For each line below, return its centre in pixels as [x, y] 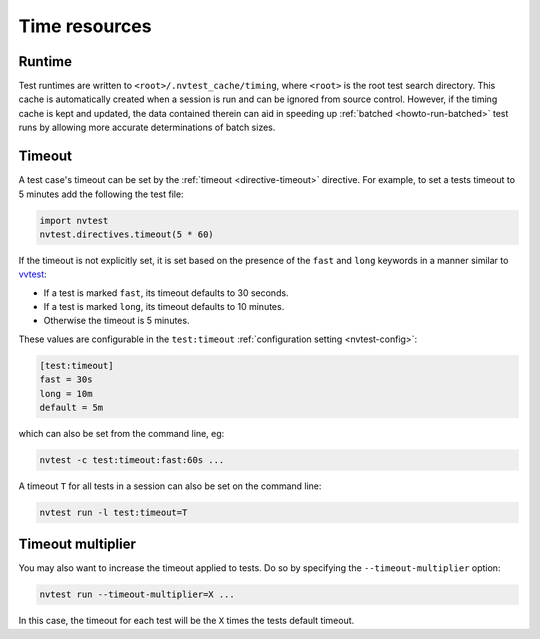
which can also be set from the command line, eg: [121, 433]
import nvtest [74, 220]
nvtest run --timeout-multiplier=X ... [137, 594]
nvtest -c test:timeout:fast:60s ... [132, 459]
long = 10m [66, 393]
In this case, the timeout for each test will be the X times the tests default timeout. [186, 621]
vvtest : [32, 274]
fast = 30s [66, 379]
